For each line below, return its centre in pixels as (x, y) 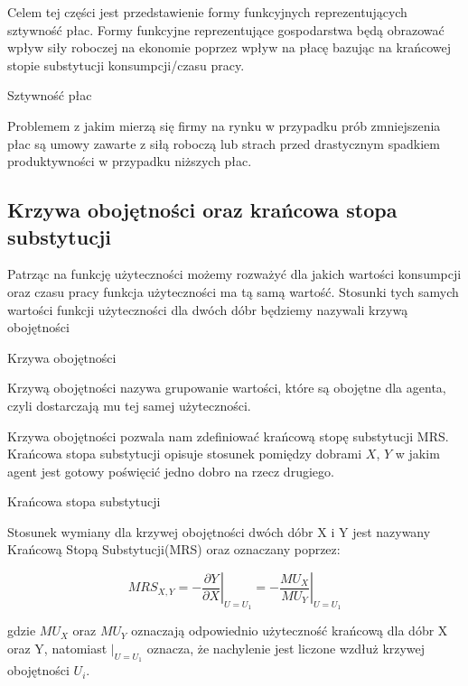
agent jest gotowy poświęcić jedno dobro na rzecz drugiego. (171, 471)
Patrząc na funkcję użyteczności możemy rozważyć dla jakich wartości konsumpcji (234, 274)
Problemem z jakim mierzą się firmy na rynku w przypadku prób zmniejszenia (224, 125)
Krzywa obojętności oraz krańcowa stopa (202, 210)
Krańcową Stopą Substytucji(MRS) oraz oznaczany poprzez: (174, 549)
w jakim (417, 454)
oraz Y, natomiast (57, 648)
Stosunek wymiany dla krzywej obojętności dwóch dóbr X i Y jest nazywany (219, 531)
